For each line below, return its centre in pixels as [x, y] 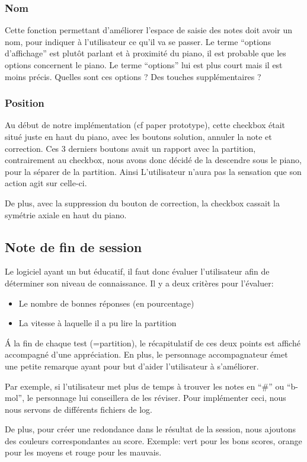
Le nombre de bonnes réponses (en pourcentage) [106, 303]
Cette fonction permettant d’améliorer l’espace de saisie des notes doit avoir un [149, 30]
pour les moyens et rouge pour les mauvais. [83, 452]
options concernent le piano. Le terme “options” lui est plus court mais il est [144, 65]
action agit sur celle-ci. [46, 183]
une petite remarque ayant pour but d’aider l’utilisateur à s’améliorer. [132, 366]
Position [25, 103]
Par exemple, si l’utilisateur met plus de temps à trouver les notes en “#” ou [145, 386]
